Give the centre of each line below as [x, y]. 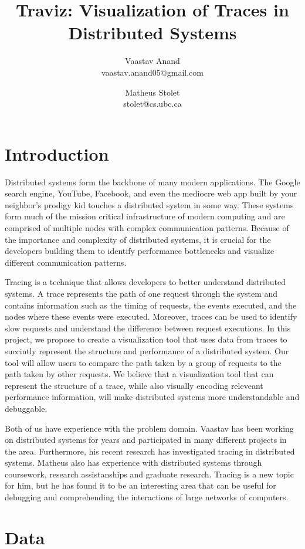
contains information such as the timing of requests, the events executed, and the [151, 305]
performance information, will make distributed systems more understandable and [152, 397]
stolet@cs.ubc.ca [152, 104]
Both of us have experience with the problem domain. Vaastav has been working [149, 428]
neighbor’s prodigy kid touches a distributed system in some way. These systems [149, 204]
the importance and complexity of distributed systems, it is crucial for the [138, 239]
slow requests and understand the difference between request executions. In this [148, 328]
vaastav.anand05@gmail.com [152, 72]
